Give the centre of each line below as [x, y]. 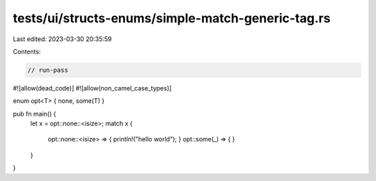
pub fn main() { [34, 113]
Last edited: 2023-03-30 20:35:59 [62, 39]
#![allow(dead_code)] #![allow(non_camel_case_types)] [92, 88]
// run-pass [48, 70]
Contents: [27, 52]
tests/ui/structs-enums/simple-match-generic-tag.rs [172, 18]
